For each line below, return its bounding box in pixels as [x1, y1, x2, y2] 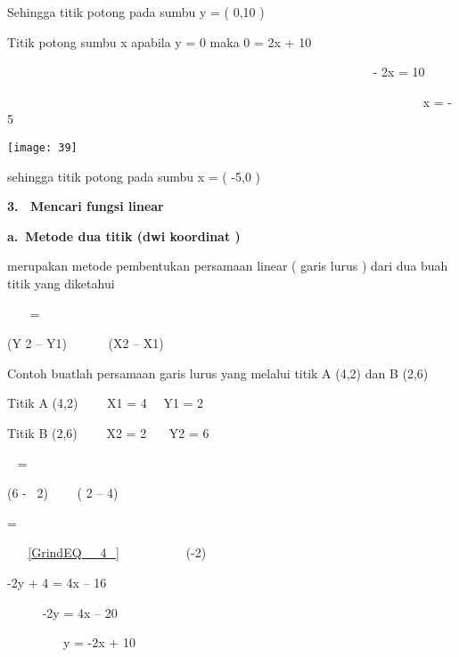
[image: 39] [7, 141, 78, 154]
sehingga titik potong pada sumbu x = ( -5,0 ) [7, 166, 261, 185]
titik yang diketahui [7, 274, 115, 292]
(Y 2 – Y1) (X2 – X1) [7, 334, 164, 353]
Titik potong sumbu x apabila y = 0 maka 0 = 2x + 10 [7, 32, 312, 51]
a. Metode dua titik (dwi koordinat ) [7, 226, 241, 245]
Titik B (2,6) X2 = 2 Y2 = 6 [7, 423, 209, 442]
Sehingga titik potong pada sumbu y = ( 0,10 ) [7, 3, 265, 20]
